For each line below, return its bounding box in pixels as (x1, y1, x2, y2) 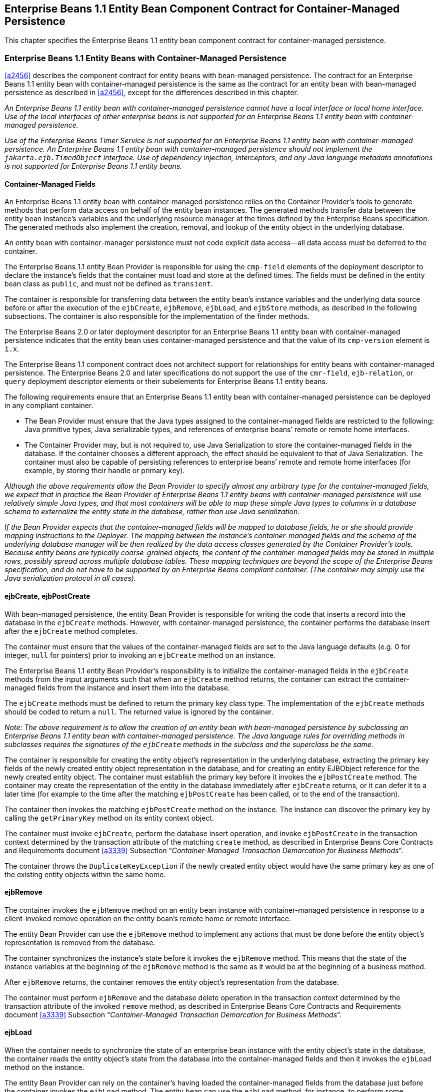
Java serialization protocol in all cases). (4, 574, 136, 583)
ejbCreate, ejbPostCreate (4, 592, 90, 600)
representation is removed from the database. (4, 938, 155, 947)
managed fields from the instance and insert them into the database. (4, 683, 230, 692)
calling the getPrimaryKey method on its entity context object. (4, 813, 214, 822)
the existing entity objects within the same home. (4, 870, 166, 879)
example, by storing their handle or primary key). (24, 466, 185, 475)
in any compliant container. (4, 401, 93, 410)
